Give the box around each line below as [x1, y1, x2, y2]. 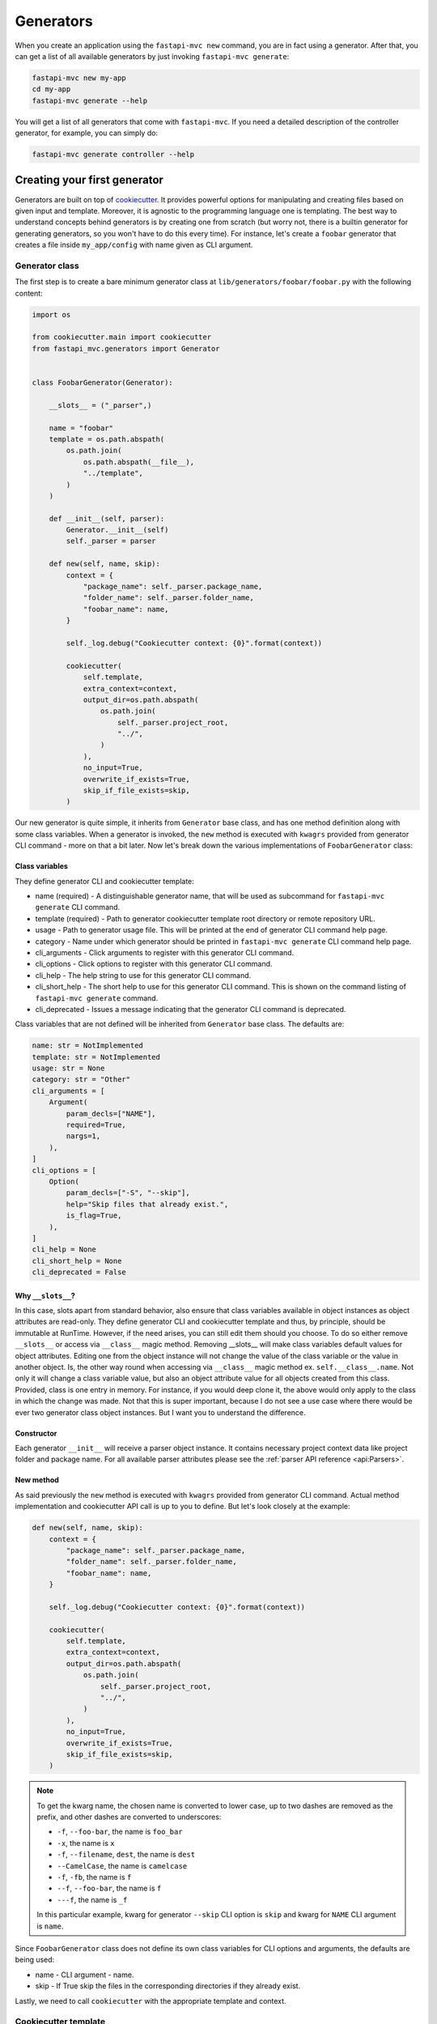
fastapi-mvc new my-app [32, 73, 127, 83]
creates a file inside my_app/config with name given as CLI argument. [15, 240, 253, 250]
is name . [36, 1921, 64, 1931]
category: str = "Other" [32, 1075, 131, 1084]
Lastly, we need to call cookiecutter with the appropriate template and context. [15, 1996, 286, 2005]
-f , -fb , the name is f [57, 1873, 132, 1882]
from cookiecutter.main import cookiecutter [32, 333, 212, 342]
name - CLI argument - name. [35, 1970, 134, 1979]
